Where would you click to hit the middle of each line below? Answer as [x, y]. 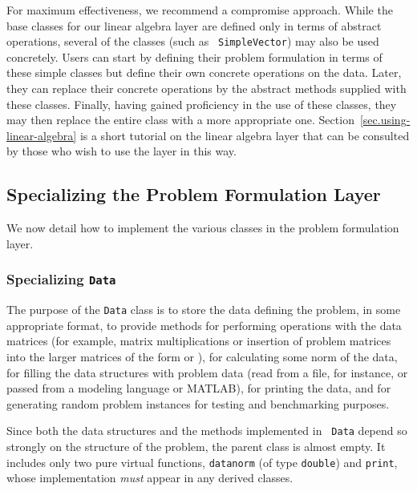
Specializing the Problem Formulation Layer [194, 194]
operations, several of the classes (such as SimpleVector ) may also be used [193, 41]
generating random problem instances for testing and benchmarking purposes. [198, 403]
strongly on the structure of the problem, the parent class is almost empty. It [196, 447]
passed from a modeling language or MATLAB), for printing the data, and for [199, 388]
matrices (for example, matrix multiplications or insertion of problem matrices [199, 341]
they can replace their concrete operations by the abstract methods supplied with [206, 89]
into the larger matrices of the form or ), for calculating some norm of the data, [202, 357]
